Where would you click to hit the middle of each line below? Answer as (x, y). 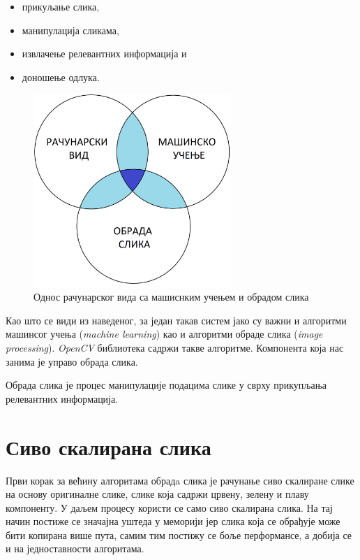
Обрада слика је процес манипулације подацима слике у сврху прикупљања (166, 385)
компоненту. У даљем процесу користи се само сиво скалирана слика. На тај (169, 507)
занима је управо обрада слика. (72, 361)
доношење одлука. (61, 77)
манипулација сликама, (70, 30)
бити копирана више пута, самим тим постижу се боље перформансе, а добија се (179, 534)
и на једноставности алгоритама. (75, 548)
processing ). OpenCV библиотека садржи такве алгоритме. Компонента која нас (175, 347)
